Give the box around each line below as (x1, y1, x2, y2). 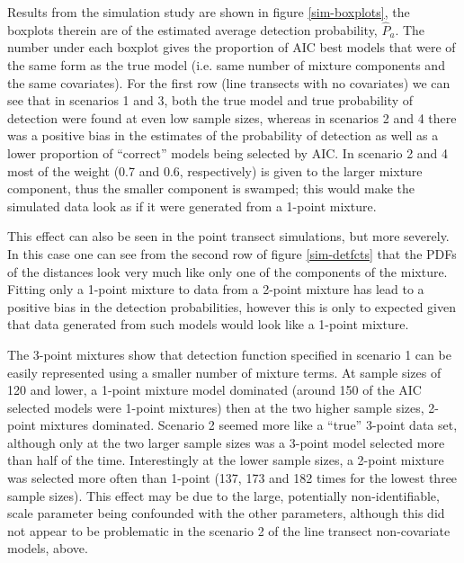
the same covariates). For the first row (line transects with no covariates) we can (7, 73, 451, 92)
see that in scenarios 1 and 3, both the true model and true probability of (7, 91, 414, 110)
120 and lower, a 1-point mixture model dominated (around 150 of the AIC (7, 380, 422, 399)
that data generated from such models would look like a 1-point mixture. (7, 315, 409, 334)
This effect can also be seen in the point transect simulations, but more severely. (7, 227, 450, 246)
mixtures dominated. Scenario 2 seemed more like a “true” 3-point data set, (40, 416, 458, 434)
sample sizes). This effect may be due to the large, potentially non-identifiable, (7, 486, 440, 505)
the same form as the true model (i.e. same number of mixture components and (7, 56, 445, 74)
